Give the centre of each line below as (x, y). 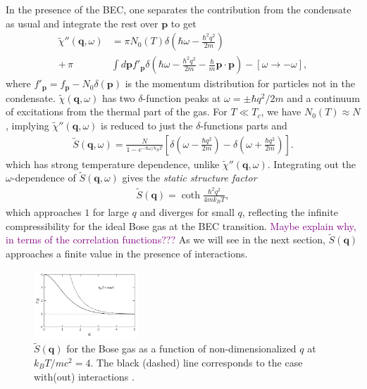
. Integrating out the (312, 164)
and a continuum (323, 97)
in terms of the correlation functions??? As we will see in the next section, (166, 240)
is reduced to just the (147, 125)
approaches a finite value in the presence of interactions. (127, 254)
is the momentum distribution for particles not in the (240, 83)
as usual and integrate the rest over (82, 23)
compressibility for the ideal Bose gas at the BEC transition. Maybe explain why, (181, 225)
